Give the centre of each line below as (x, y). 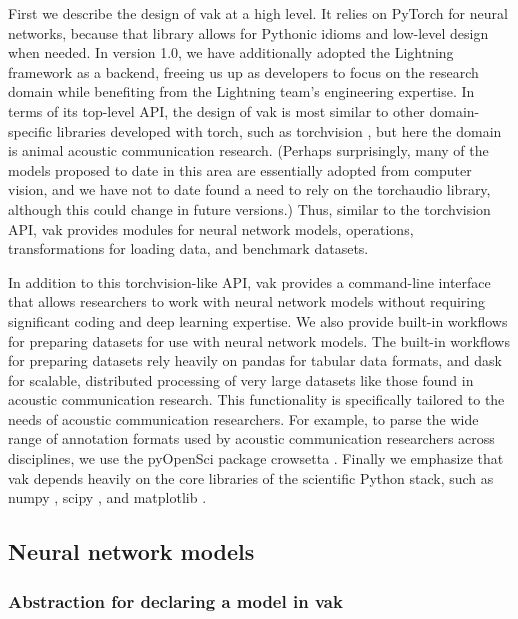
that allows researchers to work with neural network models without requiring (247, 301)
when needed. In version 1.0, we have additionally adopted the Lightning (231, 52)
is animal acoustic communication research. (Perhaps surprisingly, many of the (248, 150)
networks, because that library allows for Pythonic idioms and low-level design (248, 32)
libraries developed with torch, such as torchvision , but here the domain (279, 130)
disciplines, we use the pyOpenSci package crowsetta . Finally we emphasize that (256, 458)
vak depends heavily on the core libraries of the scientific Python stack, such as (251, 477)
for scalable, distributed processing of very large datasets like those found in (241, 379)
